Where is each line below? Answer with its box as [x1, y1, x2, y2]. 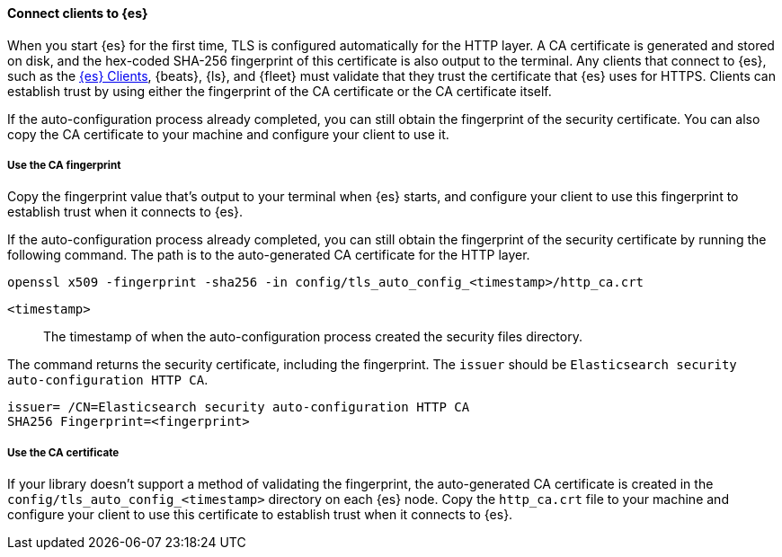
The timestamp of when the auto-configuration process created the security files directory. [43, 329, 582, 345]
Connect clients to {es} [7, 5, 148, 21]
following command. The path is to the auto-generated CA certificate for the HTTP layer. [7, 247, 530, 263]
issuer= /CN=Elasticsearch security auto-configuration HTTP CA [7, 400, 470, 415]
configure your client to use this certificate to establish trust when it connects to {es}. [7, 507, 513, 523]
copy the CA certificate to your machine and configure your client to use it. [7, 126, 449, 142]
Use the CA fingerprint [7, 159, 121, 172]
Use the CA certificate [7, 446, 120, 459]
